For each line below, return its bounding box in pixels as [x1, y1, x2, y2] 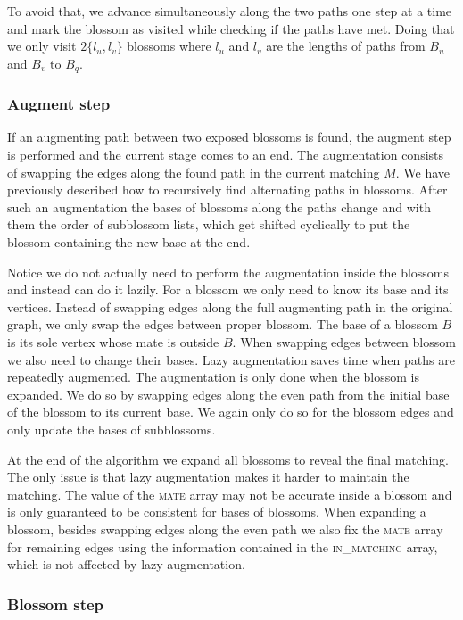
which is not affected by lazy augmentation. [7, 555, 245, 574]
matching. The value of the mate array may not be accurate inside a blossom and [7, 484, 452, 503]
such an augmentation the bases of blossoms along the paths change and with [7, 197, 431, 216]
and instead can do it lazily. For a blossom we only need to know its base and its [7, 280, 449, 299]
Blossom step [7, 592, 104, 615]
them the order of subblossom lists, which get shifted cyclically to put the [7, 215, 410, 234]
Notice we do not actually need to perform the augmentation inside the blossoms [7, 262, 450, 281]
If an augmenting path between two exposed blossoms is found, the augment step [7, 128, 451, 146]
